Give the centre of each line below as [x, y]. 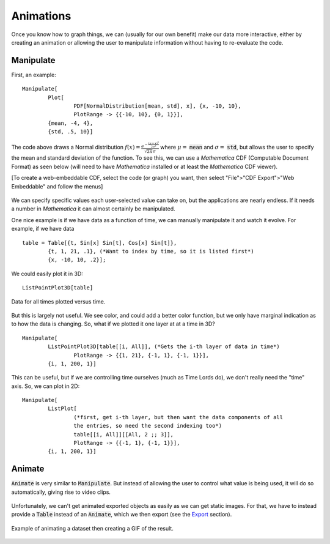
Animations [41, 16]
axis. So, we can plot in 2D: [46, 386]
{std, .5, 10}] [71, 132]
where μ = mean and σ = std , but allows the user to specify [237, 147]
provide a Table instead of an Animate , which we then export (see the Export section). [122, 515]
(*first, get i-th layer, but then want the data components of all [178, 417]
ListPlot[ [63, 409]
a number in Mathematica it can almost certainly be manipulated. [93, 209]
